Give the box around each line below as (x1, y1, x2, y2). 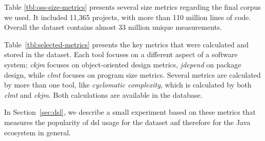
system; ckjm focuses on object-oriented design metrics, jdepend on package (4, 59, 241, 69)
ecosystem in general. (4, 127, 71, 137)
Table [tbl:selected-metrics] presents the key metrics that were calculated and (4, 39, 249, 49)
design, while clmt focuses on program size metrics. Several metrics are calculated (4, 69, 261, 80)
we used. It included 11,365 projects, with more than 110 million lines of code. (4, 11, 251, 22)
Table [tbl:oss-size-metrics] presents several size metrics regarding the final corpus (4, 2, 261, 12)
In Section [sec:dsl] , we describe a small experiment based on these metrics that (4, 107, 256, 117)
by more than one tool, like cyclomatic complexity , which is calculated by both (4, 79, 252, 90)
